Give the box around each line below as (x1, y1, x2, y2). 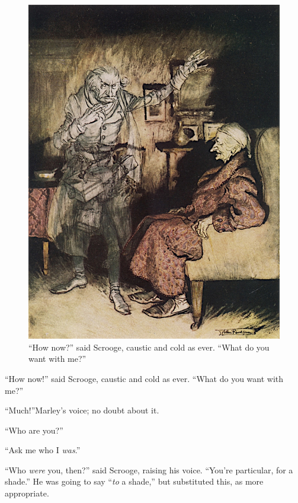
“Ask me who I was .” (5, 444, 81, 456)
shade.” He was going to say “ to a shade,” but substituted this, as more (5, 475, 264, 488)
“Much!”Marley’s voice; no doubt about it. (5, 404, 159, 416)
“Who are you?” (5, 424, 63, 436)
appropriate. (5, 487, 49, 499)
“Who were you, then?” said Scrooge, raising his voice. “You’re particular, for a (5, 463, 293, 476)
